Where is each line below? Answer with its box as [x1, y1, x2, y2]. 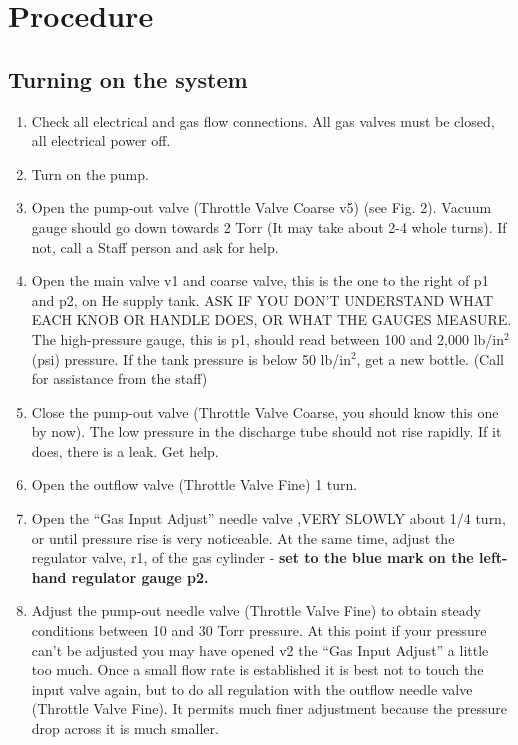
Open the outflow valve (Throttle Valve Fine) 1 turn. [31, 474, 358, 495]
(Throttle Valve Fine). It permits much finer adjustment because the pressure [31, 698, 507, 719]
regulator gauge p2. [71, 566, 209, 587]
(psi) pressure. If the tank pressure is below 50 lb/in [31, 348, 351, 369]
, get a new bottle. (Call [356, 348, 504, 369]
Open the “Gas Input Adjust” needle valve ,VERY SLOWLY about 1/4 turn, [31, 508, 506, 529]
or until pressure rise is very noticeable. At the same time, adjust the [31, 527, 455, 548]
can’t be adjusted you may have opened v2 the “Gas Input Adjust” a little [31, 639, 489, 660]
